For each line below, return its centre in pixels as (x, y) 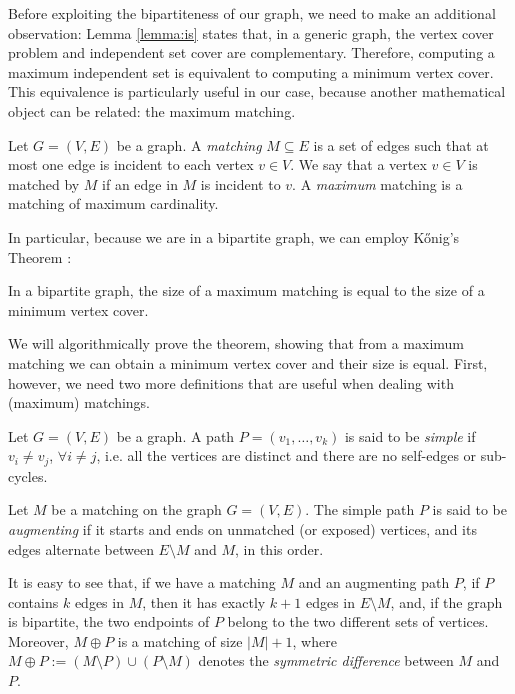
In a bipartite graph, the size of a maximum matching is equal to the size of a (246, 290)
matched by (44, 183)
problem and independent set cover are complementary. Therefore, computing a (251, 52)
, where (314, 640)
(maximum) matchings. (79, 402)
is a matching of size (180, 640)
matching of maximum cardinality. (113, 203)
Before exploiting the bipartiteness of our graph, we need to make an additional (252, 13)
